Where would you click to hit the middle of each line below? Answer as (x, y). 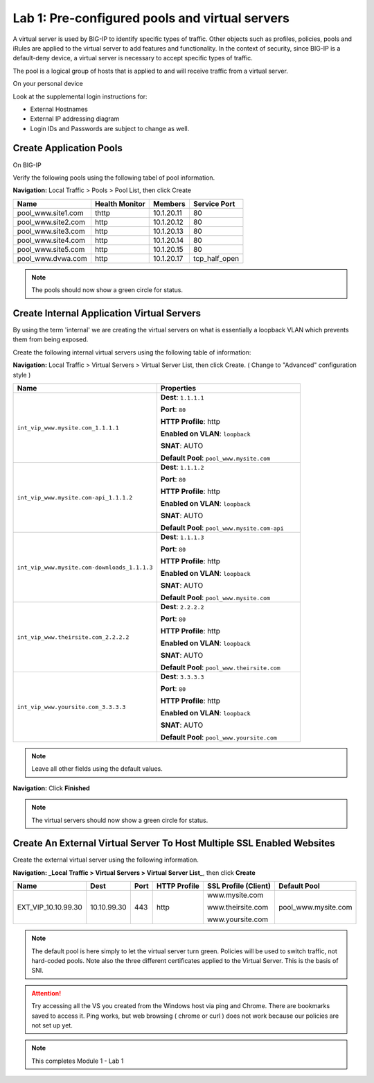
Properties (178, 388)
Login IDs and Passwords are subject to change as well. (110, 128)
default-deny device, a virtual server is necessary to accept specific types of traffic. (133, 58)
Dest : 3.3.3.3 (182, 676)
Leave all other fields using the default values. (97, 769)
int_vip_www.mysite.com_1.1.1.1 (68, 428)
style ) (22, 375)
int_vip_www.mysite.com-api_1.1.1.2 (75, 497)
